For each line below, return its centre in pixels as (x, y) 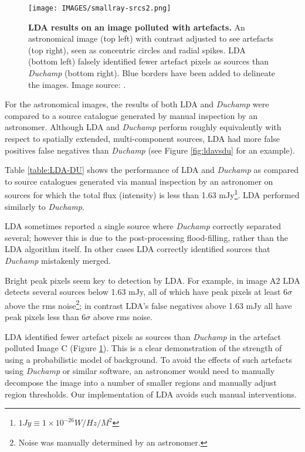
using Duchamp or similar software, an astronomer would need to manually (140, 371)
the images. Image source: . (77, 84)
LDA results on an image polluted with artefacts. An (137, 27)
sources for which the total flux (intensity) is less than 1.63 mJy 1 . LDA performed (152, 194)
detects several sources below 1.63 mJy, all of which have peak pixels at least (143, 292)
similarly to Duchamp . (45, 206)
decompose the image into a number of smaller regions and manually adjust (141, 382)
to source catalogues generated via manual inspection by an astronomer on (139, 181)
